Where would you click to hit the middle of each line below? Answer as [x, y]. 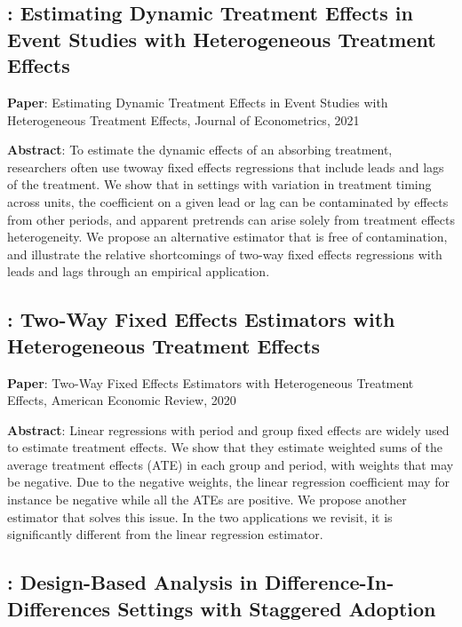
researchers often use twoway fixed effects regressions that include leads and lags [226, 167]
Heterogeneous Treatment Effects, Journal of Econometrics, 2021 [183, 119]
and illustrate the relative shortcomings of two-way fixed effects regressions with [225, 254]
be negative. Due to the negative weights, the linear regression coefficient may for [228, 482]
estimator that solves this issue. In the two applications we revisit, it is [200, 516]
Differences [59, 608]
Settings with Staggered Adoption [277, 608]
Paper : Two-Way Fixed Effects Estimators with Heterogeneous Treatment [211, 382]
